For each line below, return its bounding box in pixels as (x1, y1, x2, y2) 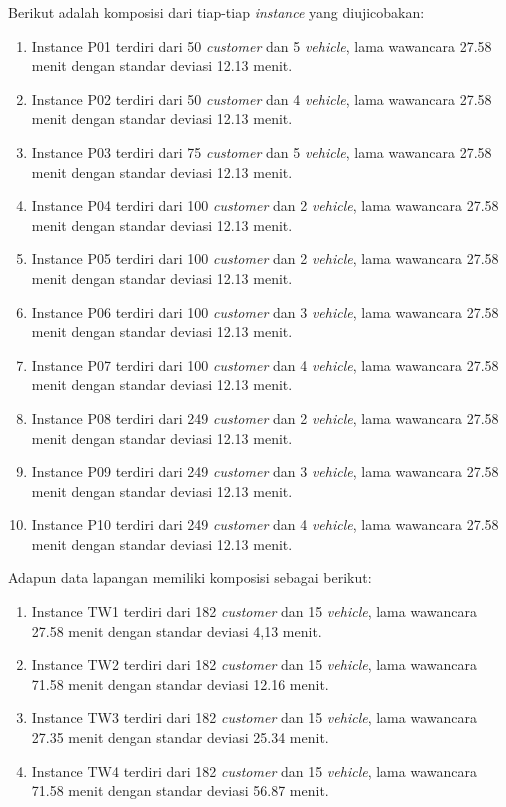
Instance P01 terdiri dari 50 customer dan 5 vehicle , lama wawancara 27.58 (31, 35, 492, 56)
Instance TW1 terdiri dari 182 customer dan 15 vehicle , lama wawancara (31, 601, 477, 622)
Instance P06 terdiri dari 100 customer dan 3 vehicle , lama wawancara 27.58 (31, 301, 499, 322)
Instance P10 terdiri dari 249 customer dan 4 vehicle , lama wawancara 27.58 (31, 514, 499, 535)
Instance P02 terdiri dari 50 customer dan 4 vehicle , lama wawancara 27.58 (31, 88, 492, 109)
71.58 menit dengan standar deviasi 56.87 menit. (31, 780, 329, 801)
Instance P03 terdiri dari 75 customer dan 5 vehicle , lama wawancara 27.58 (31, 141, 492, 162)
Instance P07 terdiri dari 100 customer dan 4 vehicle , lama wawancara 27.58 (31, 354, 499, 375)
